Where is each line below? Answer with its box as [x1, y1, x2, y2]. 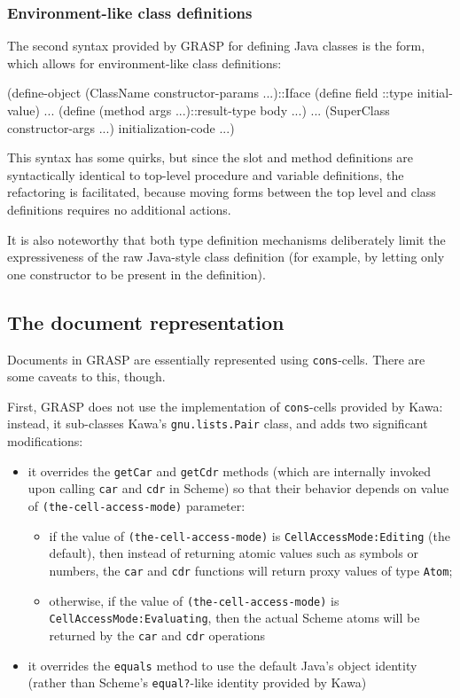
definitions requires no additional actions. [7, 200, 231, 218]
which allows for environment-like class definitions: [7, 53, 282, 72]
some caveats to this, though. [7, 367, 166, 386]
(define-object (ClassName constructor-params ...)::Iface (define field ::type [7, 83, 413, 102]
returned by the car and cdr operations [49, 625, 266, 644]
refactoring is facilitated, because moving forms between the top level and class [7, 183, 436, 201]
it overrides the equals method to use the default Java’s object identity [27, 655, 417, 674]
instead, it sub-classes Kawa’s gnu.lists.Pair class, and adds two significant [7, 414, 428, 433]
